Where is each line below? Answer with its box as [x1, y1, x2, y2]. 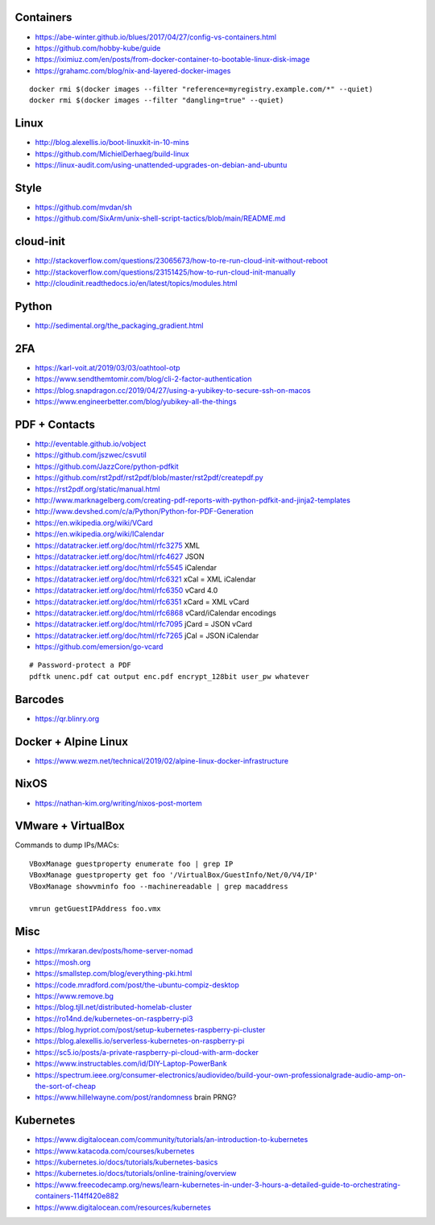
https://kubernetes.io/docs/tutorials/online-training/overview [35, 1169, 237, 1178]
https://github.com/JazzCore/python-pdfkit [35, 461, 179, 471]
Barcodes [14, 693, 64, 706]
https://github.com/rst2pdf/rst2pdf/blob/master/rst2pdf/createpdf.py [35, 473, 263, 482]
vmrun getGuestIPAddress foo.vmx [29, 904, 161, 913]
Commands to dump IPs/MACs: [14, 840, 120, 850]
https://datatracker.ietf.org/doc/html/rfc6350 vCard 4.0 [35, 586, 218, 595]
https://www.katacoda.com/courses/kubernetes [35, 1146, 195, 1156]
